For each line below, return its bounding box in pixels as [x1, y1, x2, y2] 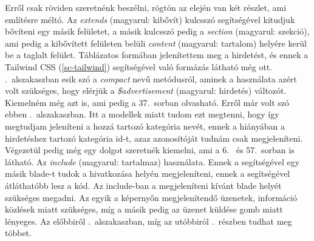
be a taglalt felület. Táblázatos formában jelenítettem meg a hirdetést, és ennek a [5, 48, 309, 61]
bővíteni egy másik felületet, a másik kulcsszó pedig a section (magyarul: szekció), [5, 25, 310, 38]
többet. [5, 226, 32, 239]
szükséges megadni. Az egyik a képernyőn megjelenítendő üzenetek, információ [5, 191, 297, 203]
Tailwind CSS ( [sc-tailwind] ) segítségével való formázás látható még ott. [5, 60, 273, 73]
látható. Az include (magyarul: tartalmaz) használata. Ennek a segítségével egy [5, 155, 300, 168]
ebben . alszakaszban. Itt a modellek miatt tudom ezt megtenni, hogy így [5, 108, 279, 120]
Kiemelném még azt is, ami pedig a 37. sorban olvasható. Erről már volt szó [5, 96, 290, 108]
